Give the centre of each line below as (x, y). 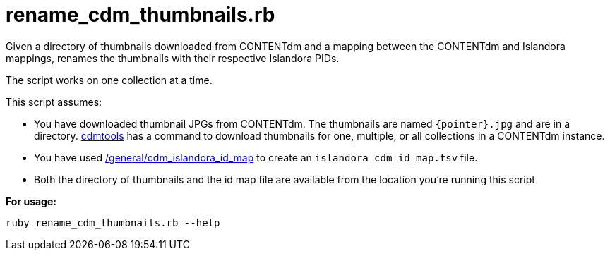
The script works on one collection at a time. (109, 80)
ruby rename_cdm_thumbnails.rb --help (113, 223)
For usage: (31, 201)
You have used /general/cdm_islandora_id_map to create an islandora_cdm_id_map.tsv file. (256, 157)
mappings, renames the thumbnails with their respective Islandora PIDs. (173, 58)
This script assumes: (54, 102)
